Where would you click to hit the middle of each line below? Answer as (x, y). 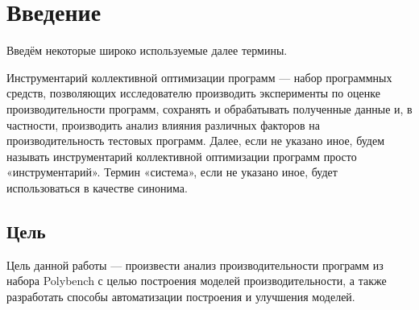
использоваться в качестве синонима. (97, 187)
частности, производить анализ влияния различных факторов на (163, 124)
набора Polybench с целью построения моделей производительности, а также (197, 281)
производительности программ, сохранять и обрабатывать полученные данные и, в (209, 108)
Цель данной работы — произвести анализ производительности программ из (195, 265)
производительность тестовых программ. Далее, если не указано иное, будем (196, 141)
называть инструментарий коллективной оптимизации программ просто (182, 156)
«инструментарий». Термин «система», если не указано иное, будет (172, 172)
